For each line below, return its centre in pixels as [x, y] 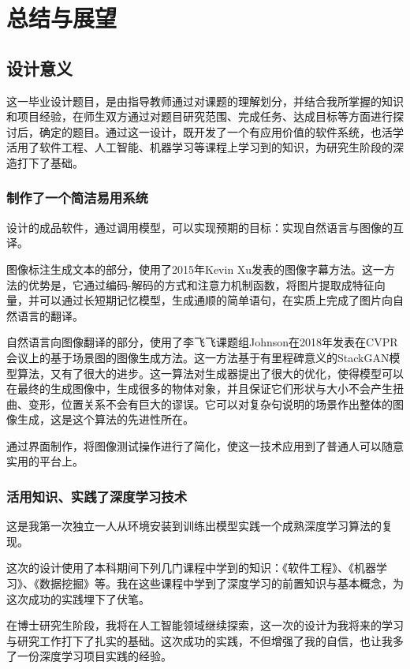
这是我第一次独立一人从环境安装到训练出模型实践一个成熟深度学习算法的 [194, 526]
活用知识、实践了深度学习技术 [97, 496]
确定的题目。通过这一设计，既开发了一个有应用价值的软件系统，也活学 [221, 131]
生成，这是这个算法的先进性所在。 [105, 419]
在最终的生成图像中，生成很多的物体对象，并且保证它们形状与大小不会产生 [199, 389]
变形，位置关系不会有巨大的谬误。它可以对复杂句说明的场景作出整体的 [210, 404]
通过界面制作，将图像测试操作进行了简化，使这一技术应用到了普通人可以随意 [205, 445]
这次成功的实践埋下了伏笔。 [78, 598]
